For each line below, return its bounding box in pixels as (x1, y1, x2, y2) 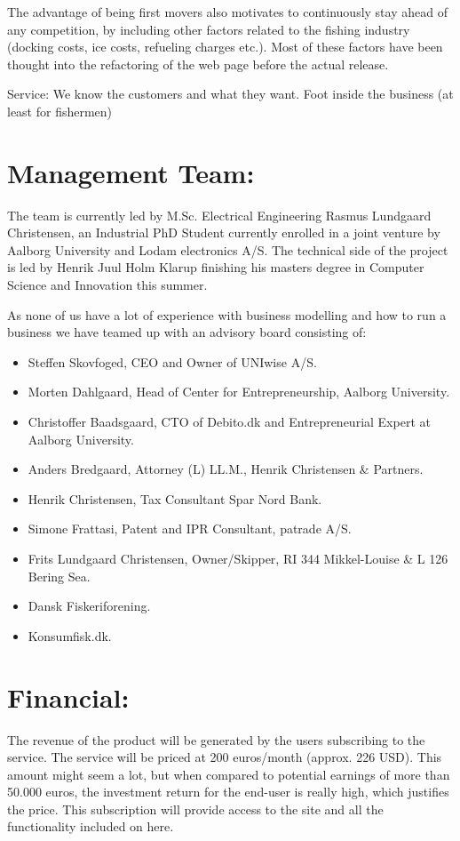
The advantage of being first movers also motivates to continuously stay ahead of (7, 3, 448, 20)
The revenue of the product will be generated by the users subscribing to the (7, 730, 425, 749)
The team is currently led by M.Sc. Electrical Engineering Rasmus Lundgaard (7, 205, 432, 224)
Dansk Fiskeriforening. (28, 597, 151, 615)
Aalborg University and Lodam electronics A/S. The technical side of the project (7, 240, 448, 259)
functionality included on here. (7, 817, 174, 836)
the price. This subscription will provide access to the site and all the (7, 799, 384, 818)
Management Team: (7, 154, 255, 190)
